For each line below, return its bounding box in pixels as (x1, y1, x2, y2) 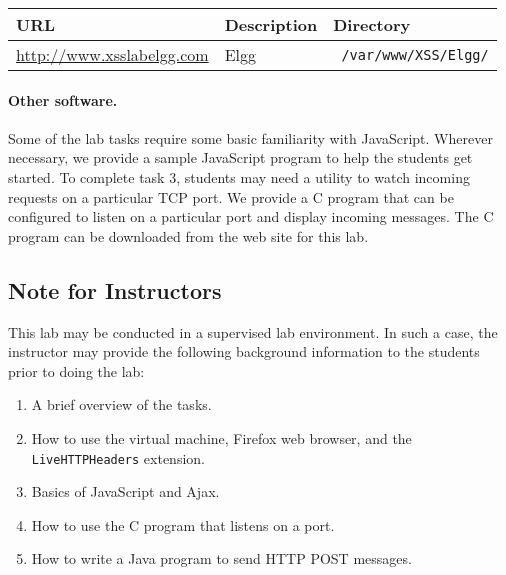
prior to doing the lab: (8, 360, 145, 381)
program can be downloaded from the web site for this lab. (8, 225, 369, 246)
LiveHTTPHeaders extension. (31, 447, 205, 468)
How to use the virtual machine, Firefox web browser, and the (31, 427, 412, 448)
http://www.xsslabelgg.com (16, 43, 209, 66)
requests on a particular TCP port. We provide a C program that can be (8, 186, 454, 207)
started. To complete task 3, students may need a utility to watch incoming (8, 166, 470, 187)
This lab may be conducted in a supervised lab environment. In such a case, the (8, 321, 498, 342)
